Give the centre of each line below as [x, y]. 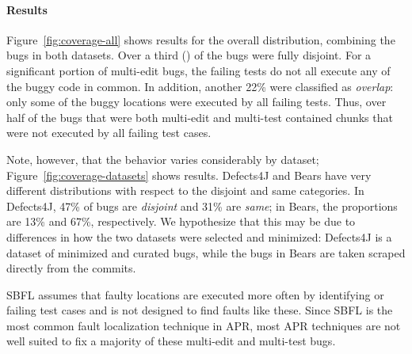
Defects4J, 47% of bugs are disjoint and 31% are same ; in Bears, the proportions [202, 206]
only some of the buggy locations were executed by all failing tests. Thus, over [196, 102]
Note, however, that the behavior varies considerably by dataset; [163, 159]
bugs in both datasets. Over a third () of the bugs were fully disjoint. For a [189, 55]
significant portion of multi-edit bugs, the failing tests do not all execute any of [198, 70]
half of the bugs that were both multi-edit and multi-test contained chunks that [200, 117]
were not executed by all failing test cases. [109, 133]
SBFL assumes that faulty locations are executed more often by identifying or [195, 294]
